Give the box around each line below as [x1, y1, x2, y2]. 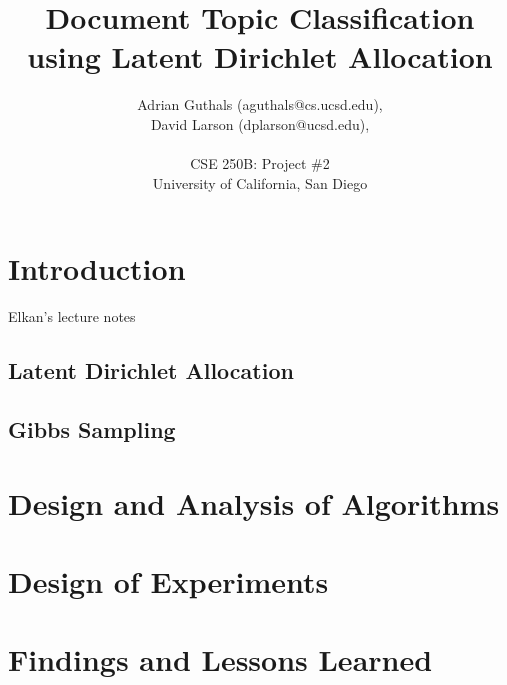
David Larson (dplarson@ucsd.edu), [150, 113, 370, 134]
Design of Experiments [8, 560, 329, 601]
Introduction [8, 248, 186, 289]
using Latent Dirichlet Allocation [27, 36, 493, 77]
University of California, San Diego [152, 172, 368, 193]
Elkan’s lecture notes [8, 306, 136, 327]
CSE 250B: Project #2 [190, 153, 330, 174]
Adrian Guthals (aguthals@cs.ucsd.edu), [137, 94, 383, 115]
